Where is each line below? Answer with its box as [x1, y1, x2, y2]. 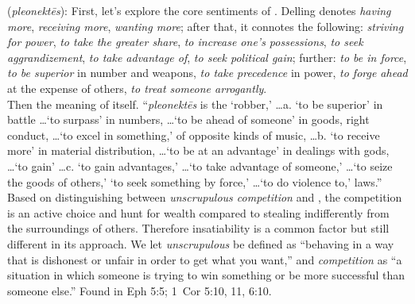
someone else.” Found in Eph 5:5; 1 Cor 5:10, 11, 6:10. [7, 282, 272, 298]
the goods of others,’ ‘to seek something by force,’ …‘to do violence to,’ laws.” [7, 173, 382, 190]
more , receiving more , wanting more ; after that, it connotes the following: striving [7, 17, 404, 34]
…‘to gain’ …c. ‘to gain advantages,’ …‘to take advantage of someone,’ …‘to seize [7, 157, 393, 174]
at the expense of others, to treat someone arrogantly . [7, 79, 267, 96]
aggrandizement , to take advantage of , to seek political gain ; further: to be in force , [7, 48, 407, 65]
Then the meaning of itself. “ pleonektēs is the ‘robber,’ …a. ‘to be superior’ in [7, 95, 383, 112]
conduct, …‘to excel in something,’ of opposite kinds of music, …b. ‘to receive [7, 126, 380, 143]
